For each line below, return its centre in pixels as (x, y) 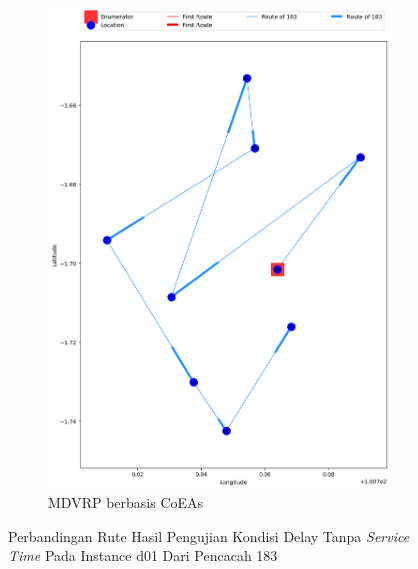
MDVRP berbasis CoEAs (126, 502)
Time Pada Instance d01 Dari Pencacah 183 (143, 555)
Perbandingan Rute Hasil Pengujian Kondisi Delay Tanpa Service (209, 535)
